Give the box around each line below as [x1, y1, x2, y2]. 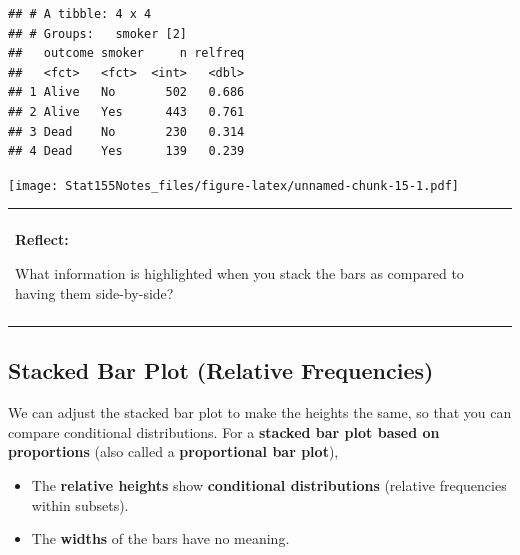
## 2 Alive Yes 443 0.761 [8, 104, 245, 119]
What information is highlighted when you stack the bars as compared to [15, 263, 464, 283]
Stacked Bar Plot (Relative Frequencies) [8, 355, 434, 386]
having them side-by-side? [15, 282, 174, 303]
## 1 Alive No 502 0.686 [8, 85, 245, 100]
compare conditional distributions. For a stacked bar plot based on [8, 421, 440, 442]
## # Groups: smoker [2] [8, 26, 187, 41]
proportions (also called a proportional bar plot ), [8, 441, 339, 462]
